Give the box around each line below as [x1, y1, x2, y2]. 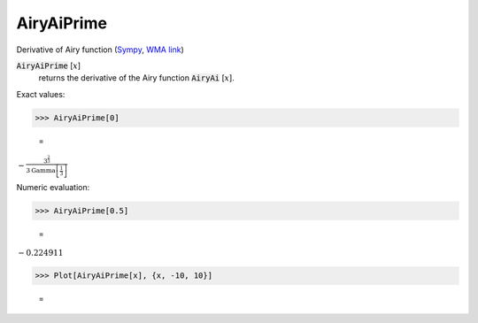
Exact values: [16, 88, 66, 99]
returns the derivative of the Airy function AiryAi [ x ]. [38, 73, 235, 83]
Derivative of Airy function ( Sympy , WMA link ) [16, 44, 185, 55]
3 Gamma [26, 166, 57, 175]
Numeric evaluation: [16, 181, 90, 192]
